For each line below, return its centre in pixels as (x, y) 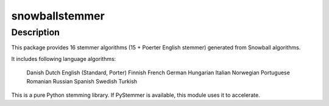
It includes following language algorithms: (64, 58)
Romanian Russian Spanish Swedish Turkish (82, 81)
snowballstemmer (58, 16)
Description (36, 32)
